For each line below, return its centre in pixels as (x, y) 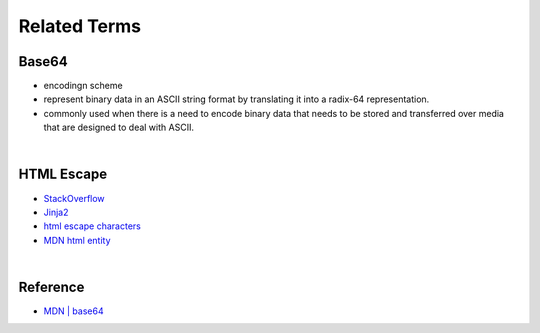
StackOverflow (74, 198)
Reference (51, 286)
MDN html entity (77, 240)
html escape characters (92, 226)
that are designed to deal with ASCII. (119, 127)
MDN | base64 (73, 311)
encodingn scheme (83, 86)
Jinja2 (56, 212)
